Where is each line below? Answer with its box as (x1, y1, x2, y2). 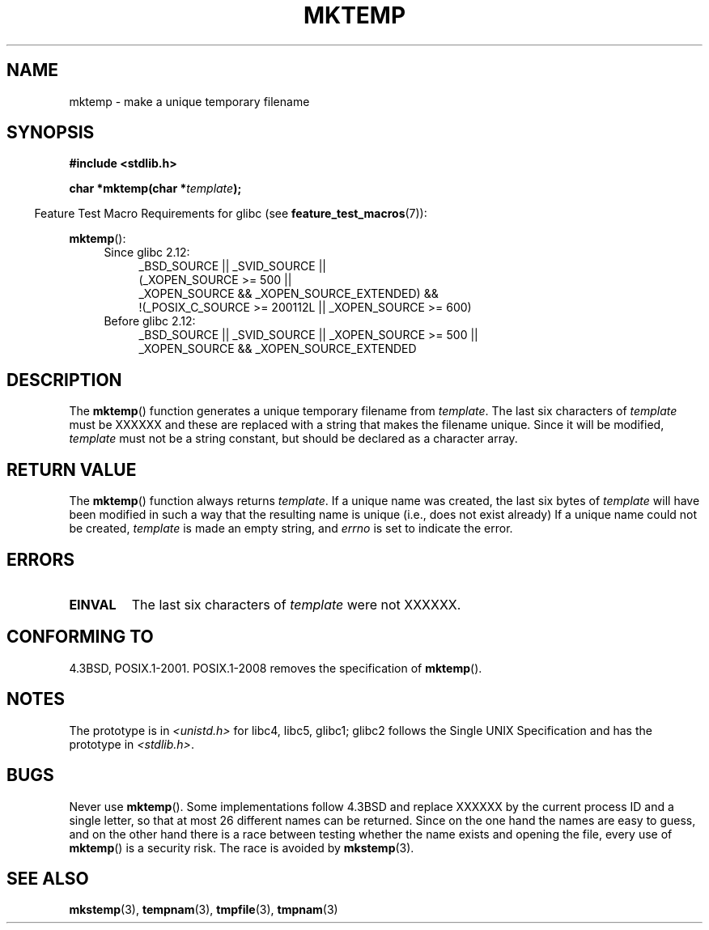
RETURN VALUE (6, 459, 137, 480)
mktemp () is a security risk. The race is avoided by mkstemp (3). (69, 840, 414, 855)
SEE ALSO (6, 868, 89, 889)
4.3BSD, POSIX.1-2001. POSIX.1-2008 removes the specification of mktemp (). (69, 660, 482, 675)
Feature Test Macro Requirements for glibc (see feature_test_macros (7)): (34, 206, 427, 221)
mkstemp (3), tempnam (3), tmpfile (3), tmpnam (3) (69, 902, 338, 917)
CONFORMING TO (6, 626, 154, 648)
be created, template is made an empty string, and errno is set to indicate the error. (69, 521, 513, 536)
